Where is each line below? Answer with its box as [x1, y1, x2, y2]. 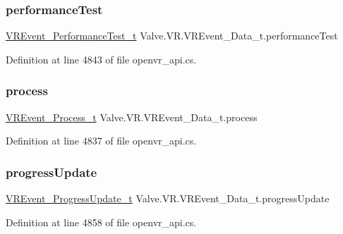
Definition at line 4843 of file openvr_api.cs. [6, 51, 197, 66]
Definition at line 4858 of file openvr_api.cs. [6, 214, 197, 229]
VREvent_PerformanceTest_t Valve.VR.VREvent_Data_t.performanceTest [6, 28, 338, 43]
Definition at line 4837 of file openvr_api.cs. [6, 133, 197, 148]
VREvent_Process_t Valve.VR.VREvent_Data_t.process [6, 109, 258, 124]
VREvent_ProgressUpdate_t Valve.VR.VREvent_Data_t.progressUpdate [6, 191, 330, 206]
